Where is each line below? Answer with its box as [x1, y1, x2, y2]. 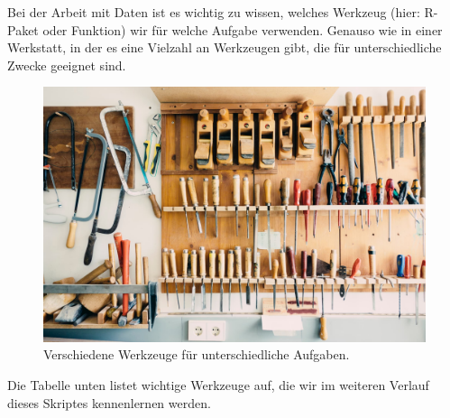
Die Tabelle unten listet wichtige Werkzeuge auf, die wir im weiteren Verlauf [7, 375, 429, 394]
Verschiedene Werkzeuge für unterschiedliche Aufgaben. [43, 345, 350, 364]
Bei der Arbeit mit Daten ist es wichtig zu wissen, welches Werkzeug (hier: [7, 3, 420, 21]
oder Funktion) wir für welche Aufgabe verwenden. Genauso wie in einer [42, 20, 443, 39]
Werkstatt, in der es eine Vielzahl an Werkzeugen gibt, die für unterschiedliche [7, 38, 442, 57]
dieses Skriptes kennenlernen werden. [7, 393, 211, 412]
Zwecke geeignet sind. [7, 55, 126, 74]
